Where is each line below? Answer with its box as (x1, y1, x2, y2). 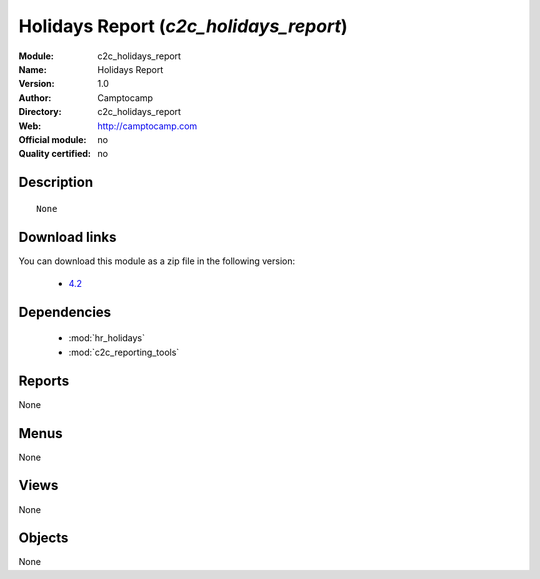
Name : (18, 63, 47, 75)
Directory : (18, 106, 62, 118)
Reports (18, 372, 70, 389)
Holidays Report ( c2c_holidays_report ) (18, 15, 348, 37)
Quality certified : (18, 148, 92, 160)
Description (18, 174, 94, 191)
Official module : (18, 133, 87, 145)
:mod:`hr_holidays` (68, 332, 145, 344)
